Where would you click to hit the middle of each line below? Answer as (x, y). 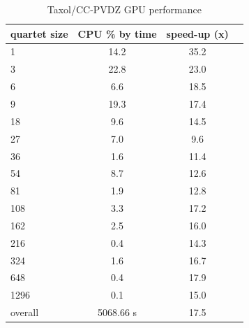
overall (25, 312)
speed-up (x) (197, 33)
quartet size (39, 33)
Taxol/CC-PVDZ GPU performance (124, 9)
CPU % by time (117, 33)
